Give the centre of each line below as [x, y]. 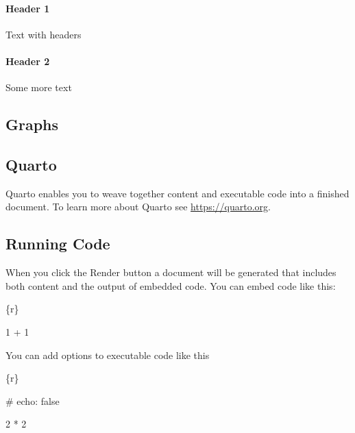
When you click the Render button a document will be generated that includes [171, 272]
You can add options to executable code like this [108, 355]
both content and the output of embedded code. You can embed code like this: [171, 285]
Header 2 [28, 61]
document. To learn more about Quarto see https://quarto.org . [138, 207]
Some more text [39, 87]
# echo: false [33, 400]
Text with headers [44, 34]
